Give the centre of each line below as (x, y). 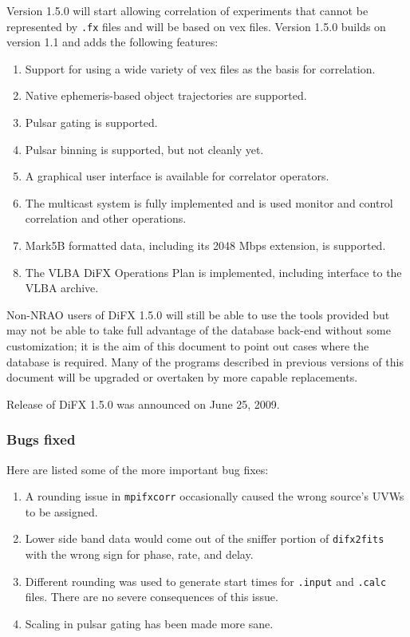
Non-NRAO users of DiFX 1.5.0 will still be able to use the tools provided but (198, 314)
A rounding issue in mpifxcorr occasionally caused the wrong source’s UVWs (215, 496)
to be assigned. (61, 511)
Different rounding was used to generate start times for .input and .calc (206, 581)
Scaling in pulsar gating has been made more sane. (149, 623)
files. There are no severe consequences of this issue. (152, 597)
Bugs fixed (41, 439)
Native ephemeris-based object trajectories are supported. (166, 95)
